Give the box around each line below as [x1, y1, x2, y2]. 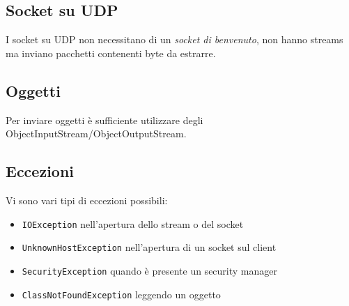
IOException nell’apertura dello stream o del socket [22, 216, 244, 231]
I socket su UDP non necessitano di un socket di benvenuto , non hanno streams [6, 32, 343, 47]
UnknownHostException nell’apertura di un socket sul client [22, 240, 277, 254]
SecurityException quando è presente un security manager [22, 263, 277, 277]
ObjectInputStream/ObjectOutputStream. [6, 126, 187, 141]
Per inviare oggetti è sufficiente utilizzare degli [6, 112, 203, 127]
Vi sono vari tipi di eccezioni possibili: [6, 192, 168, 207]
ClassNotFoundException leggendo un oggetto [22, 286, 221, 301]
